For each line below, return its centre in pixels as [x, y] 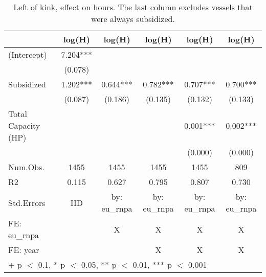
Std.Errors [27, 202]
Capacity [24, 125]
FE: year [24, 250]
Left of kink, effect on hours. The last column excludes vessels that [133, 7]
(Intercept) [28, 54]
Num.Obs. [26, 167]
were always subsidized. [133, 19]
